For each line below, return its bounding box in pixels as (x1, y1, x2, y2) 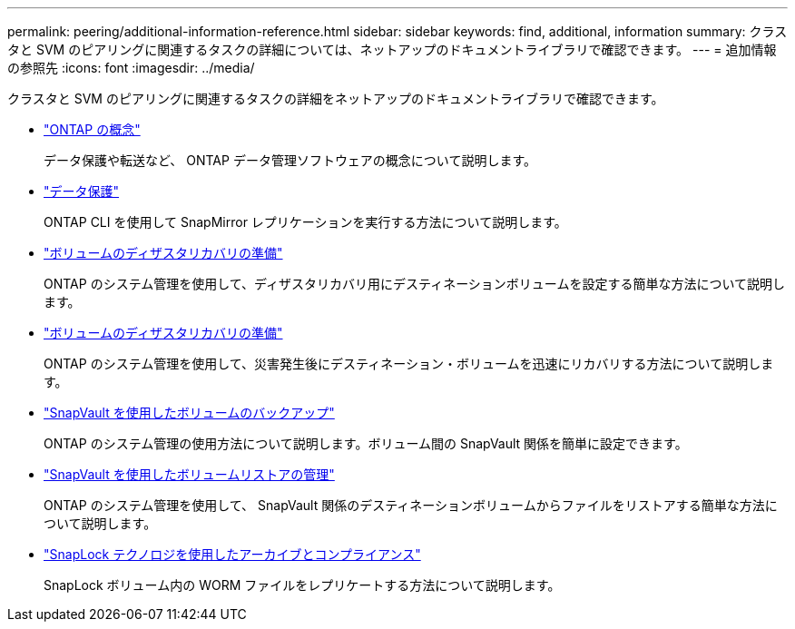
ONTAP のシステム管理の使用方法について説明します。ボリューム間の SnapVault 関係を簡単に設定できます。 (44, 436, 688, 451)
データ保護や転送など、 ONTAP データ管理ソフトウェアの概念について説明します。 (44, 152, 537, 168)
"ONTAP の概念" (44, 122, 141, 137)
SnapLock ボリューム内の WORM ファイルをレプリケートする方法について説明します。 (44, 577, 561, 593)
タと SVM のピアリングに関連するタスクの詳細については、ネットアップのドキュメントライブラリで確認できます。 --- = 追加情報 (7, 42, 777, 57)
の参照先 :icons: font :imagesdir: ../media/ (7, 60, 255, 75)
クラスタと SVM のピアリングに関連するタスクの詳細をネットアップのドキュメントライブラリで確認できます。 (7, 91, 664, 106)
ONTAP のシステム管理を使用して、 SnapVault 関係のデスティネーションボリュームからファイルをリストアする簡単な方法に (44, 497, 778, 513)
